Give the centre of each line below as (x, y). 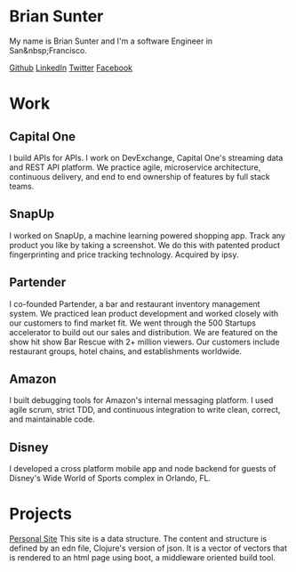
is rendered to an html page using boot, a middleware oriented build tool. (142, 558)
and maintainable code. (52, 419)
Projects (41, 514)
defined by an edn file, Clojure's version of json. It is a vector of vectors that (148, 548)
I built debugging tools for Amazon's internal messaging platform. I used (141, 400)
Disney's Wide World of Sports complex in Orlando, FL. (110, 479)
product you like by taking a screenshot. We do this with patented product (145, 245)
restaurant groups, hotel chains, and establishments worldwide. (126, 351)
